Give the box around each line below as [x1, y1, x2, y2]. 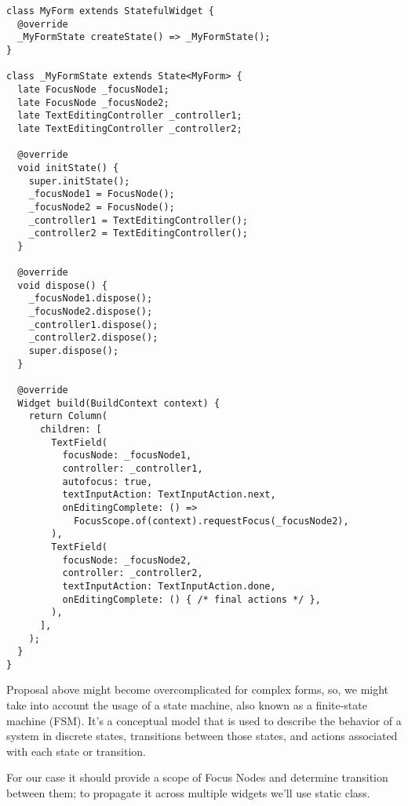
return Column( [28, 410, 107, 422]
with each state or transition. [6, 742, 146, 759]
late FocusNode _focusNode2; [17, 97, 169, 108]
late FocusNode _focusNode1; [17, 83, 169, 95]
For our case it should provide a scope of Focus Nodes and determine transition [6, 769, 388, 786]
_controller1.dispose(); [28, 319, 158, 330]
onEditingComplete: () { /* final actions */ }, [62, 593, 321, 605]
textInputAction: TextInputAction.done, [62, 580, 276, 592]
